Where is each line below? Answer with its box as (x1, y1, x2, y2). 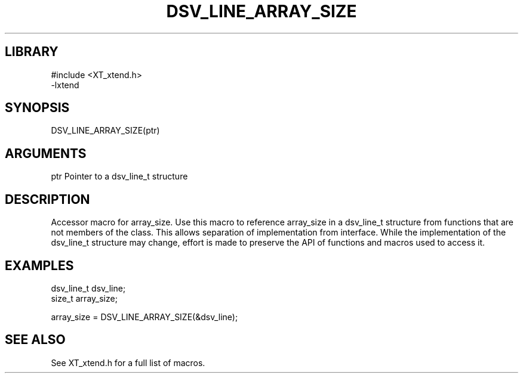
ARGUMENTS (5, 145, 87, 161)
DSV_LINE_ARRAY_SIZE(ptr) (51, 125, 160, 136)
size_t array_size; (51, 293, 118, 303)
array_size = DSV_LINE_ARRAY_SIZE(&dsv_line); (51, 311, 238, 322)
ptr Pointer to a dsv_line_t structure (51, 171, 188, 182)
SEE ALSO (5, 332, 66, 348)
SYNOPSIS (5, 100, 70, 116)
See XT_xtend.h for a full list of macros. (51, 357, 205, 368)
